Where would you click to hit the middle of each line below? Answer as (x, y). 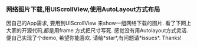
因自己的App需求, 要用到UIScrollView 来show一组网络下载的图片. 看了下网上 (99, 23)
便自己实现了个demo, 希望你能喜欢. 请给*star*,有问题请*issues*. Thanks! (94, 38)
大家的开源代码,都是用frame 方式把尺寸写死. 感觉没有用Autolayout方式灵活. (97, 31)
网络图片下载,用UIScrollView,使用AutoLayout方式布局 (83, 9)
